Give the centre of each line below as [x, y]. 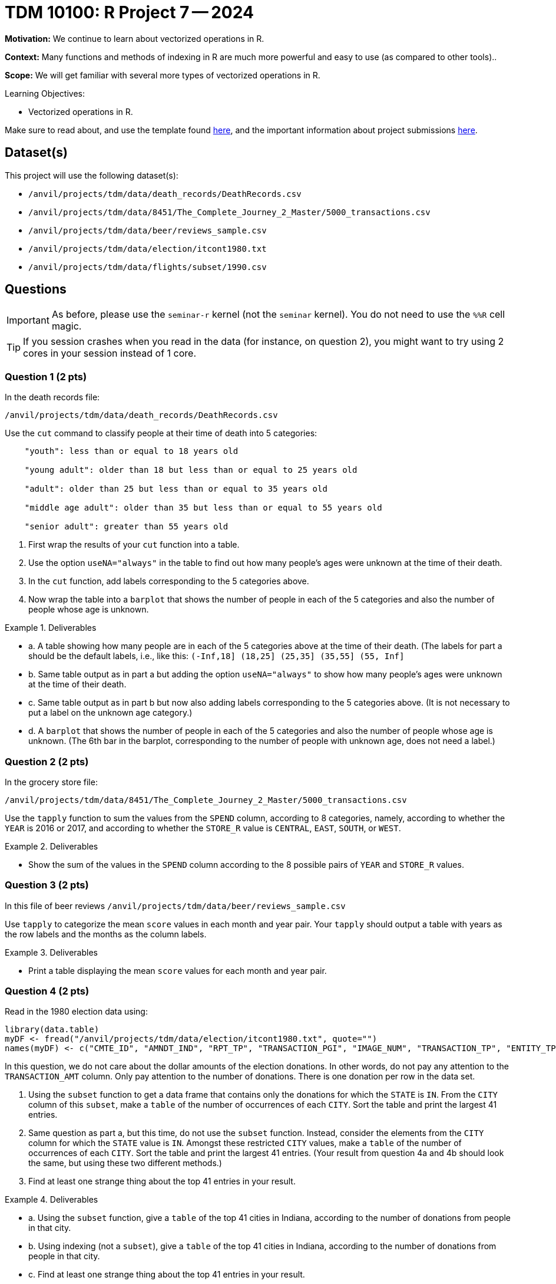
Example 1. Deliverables [51, 628]
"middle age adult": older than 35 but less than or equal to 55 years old [203, 508]
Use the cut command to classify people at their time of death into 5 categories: [161, 433]
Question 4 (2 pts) [47, 991]
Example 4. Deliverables [52, 1200]
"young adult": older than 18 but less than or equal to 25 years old [191, 470]
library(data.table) [52, 1030]
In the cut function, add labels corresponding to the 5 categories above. [169, 581]
